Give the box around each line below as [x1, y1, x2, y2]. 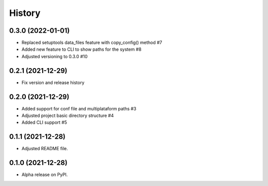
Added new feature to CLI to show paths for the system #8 [21, 46, 141, 52]
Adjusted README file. [21, 146, 68, 152]
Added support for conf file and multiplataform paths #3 [21, 105, 136, 111]
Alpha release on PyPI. [21, 172, 68, 178]
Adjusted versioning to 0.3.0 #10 [21, 53, 88, 59]
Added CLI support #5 [21, 119, 67, 125]
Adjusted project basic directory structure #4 [21, 112, 114, 119]
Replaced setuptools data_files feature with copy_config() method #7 [21, 40, 162, 46]
